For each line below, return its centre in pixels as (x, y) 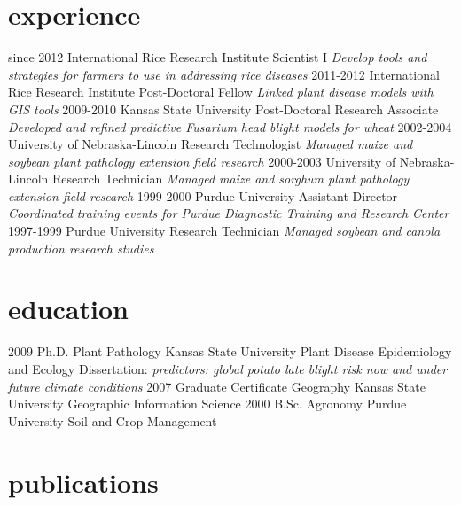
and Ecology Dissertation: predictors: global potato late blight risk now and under (228, 368)
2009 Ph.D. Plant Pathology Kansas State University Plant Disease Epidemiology (230, 351)
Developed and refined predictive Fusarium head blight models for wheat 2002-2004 (230, 126)
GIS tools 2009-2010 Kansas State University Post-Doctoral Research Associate (223, 109)
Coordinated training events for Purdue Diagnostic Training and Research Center (229, 213)
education (68, 309)
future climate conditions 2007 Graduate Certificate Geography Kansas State (217, 386)
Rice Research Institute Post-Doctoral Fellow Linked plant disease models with (221, 92)
